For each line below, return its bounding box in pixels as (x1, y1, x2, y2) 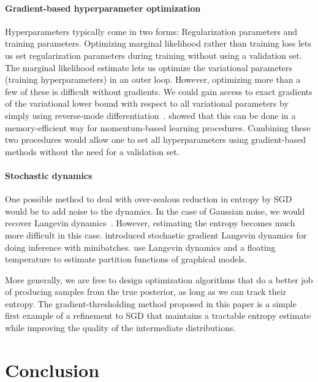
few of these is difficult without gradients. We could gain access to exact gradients (5, 85, 312, 97)
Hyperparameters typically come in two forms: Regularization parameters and (5, 25, 298, 37)
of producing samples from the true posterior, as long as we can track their (5, 285, 287, 298)
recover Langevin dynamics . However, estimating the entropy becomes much (5, 216, 295, 229)
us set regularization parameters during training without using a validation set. (5, 48, 302, 61)
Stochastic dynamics (5, 169, 93, 181)
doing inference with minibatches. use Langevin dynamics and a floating (5, 240, 276, 253)
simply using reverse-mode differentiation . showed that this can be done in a (5, 109, 296, 121)
